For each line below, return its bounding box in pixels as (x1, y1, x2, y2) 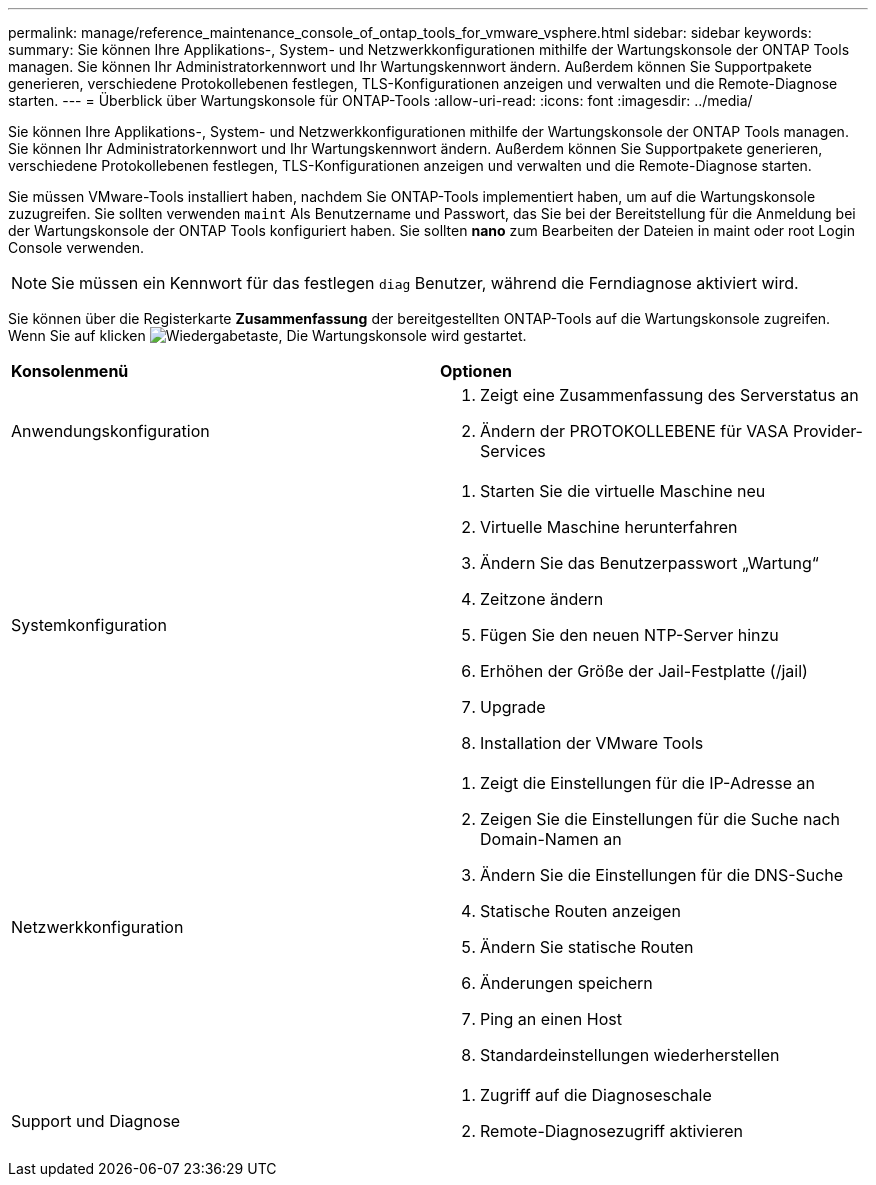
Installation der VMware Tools (480, 733, 704, 753)
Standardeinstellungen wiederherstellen (480, 1045, 780, 1065)
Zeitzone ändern (480, 589, 604, 609)
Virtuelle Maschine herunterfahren (480, 517, 738, 537)
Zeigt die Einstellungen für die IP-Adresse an (480, 773, 815, 793)
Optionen (440, 361, 512, 381)
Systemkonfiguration (11, 615, 167, 635)
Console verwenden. (8, 239, 144, 256)
